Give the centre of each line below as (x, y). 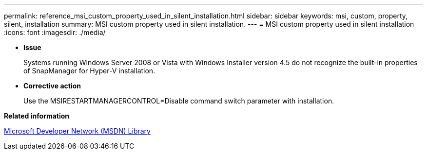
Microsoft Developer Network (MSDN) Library (77, 131)
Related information (37, 116)
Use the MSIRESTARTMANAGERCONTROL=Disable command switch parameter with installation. (179, 101)
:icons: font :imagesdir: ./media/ (55, 32)
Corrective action (52, 86)
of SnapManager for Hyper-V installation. (89, 71)
